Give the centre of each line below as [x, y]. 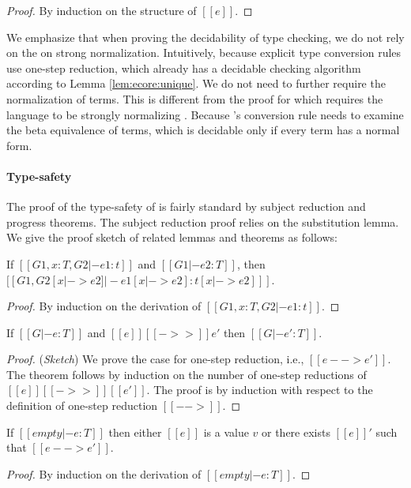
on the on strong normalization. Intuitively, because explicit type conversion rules [204, 53]
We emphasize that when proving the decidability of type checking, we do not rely [205, 37]
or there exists [296, 432]
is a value [226, 432]
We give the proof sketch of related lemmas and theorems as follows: [172, 237]
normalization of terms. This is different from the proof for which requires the [195, 98]
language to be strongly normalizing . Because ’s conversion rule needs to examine [205, 114]
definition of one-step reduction [82, 405]
